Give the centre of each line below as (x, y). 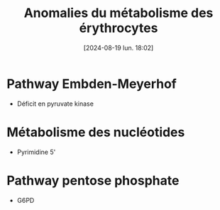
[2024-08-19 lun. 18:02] (119, 48)
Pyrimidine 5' (36, 152)
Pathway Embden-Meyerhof (92, 84)
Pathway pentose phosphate (93, 181)
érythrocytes (119, 28)
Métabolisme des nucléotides (96, 132)
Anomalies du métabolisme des (119, 13)
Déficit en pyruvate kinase (55, 104)
